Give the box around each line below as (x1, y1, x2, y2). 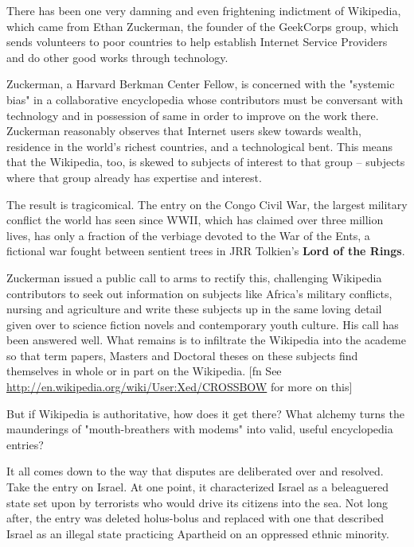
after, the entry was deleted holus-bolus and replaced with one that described (6, 510, 385, 526)
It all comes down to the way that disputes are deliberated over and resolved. (6, 463, 384, 479)
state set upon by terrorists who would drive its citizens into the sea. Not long (6, 494, 388, 510)
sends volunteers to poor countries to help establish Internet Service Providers (6, 33, 388, 50)
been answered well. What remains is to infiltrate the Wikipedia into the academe (6, 332, 406, 348)
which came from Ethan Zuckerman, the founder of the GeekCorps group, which (6, 17, 399, 34)
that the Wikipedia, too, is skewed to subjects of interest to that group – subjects (6, 153, 405, 170)
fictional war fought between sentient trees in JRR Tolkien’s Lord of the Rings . (6, 242, 405, 259)
